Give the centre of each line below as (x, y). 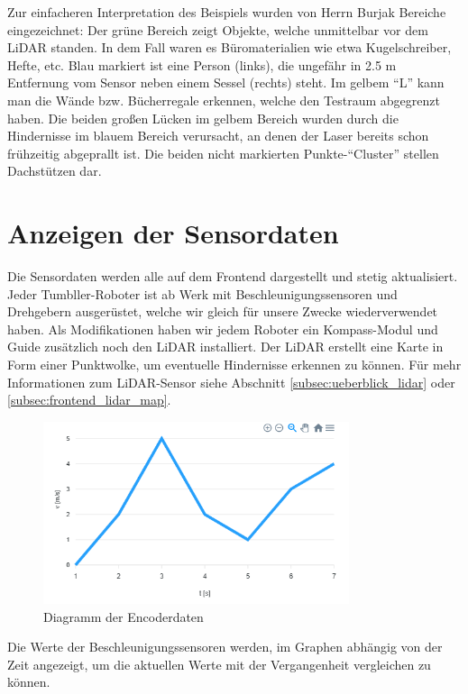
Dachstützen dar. (55, 171)
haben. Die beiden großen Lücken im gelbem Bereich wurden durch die (203, 118)
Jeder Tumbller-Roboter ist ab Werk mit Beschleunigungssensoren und (202, 293)
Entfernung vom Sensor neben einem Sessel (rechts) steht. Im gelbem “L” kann (226, 82)
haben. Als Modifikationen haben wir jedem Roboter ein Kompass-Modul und (223, 329)
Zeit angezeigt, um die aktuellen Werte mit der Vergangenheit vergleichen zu (219, 664)
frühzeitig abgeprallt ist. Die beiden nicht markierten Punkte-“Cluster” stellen (223, 153)
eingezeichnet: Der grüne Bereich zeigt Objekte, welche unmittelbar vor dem (218, 29)
